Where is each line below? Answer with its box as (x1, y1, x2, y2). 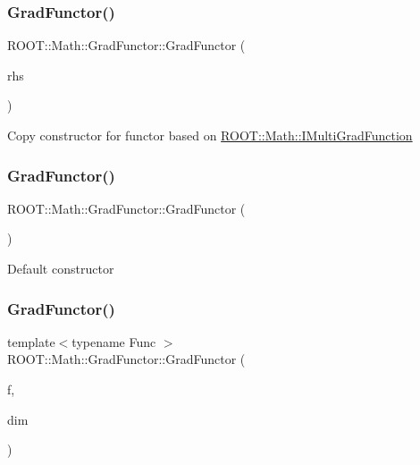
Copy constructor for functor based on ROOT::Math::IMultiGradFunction (7, 126, 413, 144)
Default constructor (7, 259, 114, 277)
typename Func (71, 332, 156, 351)
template (7, 332, 55, 351)
